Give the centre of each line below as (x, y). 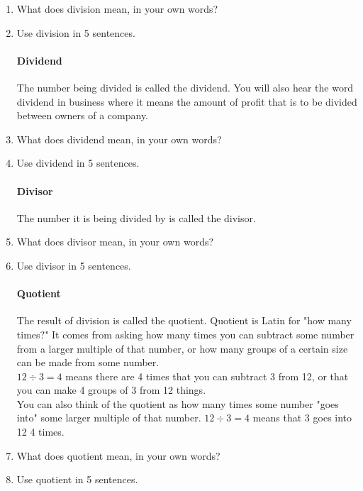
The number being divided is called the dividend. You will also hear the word (185, 87)
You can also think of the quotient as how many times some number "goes (178, 403)
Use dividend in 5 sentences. (78, 163)
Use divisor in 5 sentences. (74, 265)
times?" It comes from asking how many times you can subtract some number (185, 334)
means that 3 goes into (302, 418)
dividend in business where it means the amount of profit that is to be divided (187, 101)
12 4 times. (40, 432)
